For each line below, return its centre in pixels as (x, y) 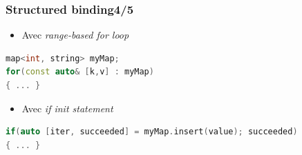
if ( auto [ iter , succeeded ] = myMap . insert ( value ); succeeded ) (152, 132)
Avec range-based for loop (75, 35)
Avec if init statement (67, 108)
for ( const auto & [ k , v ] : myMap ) (80, 72)
